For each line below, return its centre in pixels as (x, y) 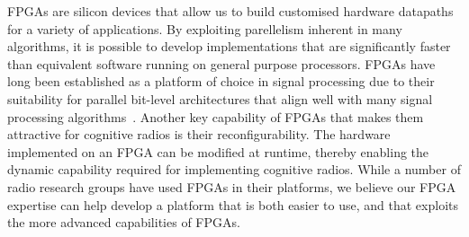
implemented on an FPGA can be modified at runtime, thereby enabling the (218, 151)
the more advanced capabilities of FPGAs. (124, 222)
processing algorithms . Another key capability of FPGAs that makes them (216, 116)
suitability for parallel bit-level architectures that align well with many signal (220, 98)
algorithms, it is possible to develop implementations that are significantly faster (229, 46)
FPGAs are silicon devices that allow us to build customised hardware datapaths (230, 11)
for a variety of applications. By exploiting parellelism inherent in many (205, 28)
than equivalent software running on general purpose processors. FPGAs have (221, 63)
